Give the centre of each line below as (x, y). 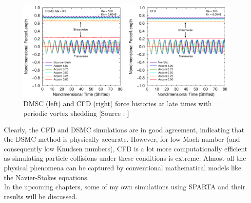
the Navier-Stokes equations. (47, 177)
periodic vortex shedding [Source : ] (76, 113)
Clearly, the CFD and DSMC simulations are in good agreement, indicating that (124, 129)
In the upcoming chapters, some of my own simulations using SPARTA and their (125, 187)
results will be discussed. (41, 196)
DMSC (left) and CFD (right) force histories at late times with (118, 103)
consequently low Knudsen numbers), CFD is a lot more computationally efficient (126, 148)
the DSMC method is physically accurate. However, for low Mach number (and (122, 139)
